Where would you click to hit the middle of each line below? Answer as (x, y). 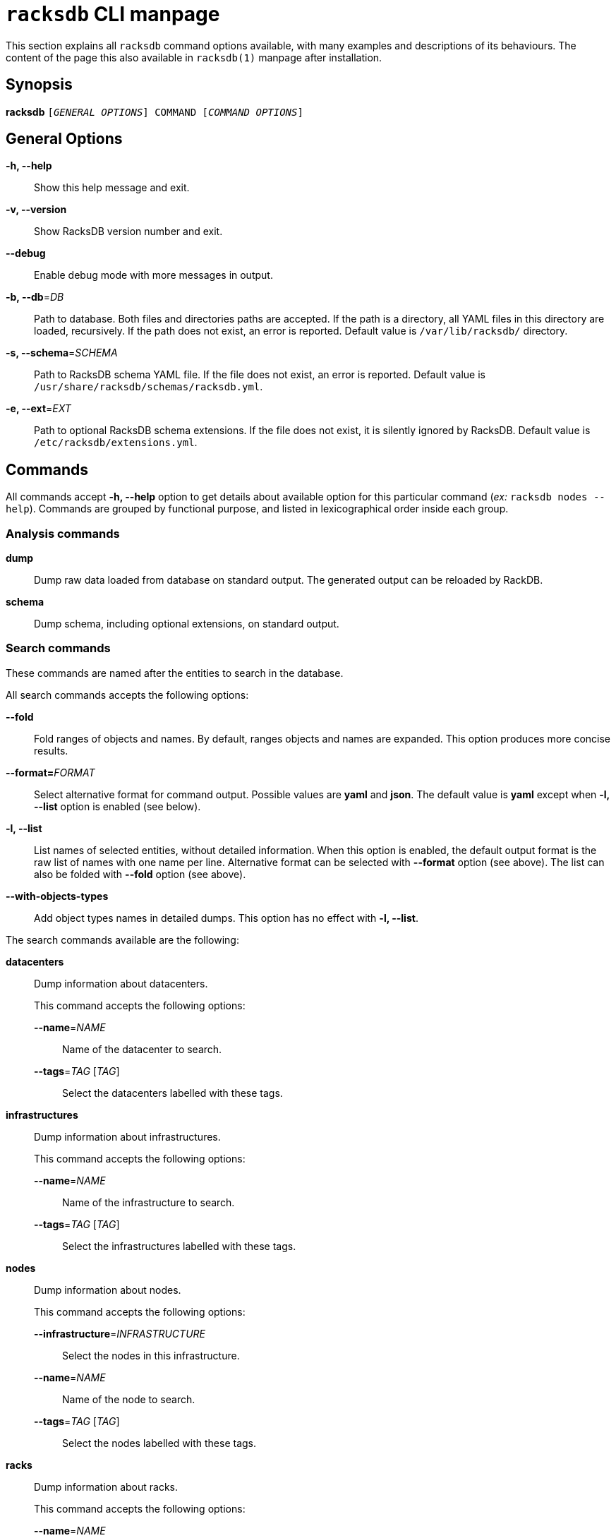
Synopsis (39, 85)
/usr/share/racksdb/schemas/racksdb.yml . (149, 387)
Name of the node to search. (129, 1399)
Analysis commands (63, 533)
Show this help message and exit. (112, 188)
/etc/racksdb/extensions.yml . (116, 443)
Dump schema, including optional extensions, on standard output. (187, 624)
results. (51, 750)
